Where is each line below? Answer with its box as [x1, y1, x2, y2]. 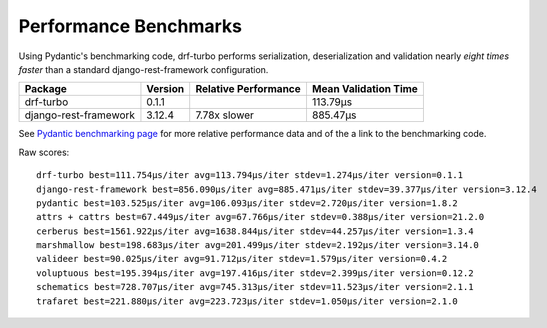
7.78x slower [195, 108, 255, 122]
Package [24, 82, 67, 96]
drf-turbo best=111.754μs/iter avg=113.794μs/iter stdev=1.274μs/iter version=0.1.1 [36, 170, 464, 181]
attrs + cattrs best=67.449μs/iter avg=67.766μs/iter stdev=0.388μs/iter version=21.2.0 [36, 211, 485, 223]
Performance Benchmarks [18, 15, 242, 37]
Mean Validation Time [311, 82, 419, 96]
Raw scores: [18, 146, 70, 158]
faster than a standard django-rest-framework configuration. [18, 63, 269, 75]
